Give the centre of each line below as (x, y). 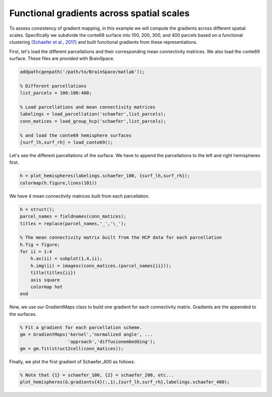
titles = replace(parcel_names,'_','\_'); (73, 223)
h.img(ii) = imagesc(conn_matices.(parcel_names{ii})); (101, 266)
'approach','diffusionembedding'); (112, 342)
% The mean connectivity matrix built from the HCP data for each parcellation (121, 238)
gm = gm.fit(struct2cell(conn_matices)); (72, 348)
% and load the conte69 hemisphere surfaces (76, 135)
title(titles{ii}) (53, 273)
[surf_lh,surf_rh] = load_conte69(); (66, 142)
